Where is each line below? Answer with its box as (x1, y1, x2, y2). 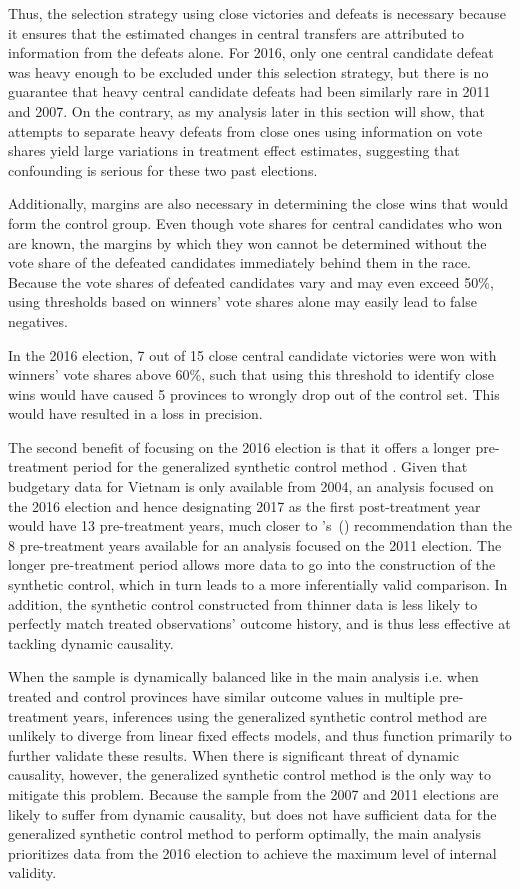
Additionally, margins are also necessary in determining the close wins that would (8, 193, 508, 214)
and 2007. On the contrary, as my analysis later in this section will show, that (8, 100, 485, 121)
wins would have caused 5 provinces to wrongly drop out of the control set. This (8, 383, 500, 404)
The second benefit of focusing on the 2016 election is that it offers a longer (8, 436, 471, 457)
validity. (8, 862, 57, 883)
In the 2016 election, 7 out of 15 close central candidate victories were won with (8, 344, 497, 365)
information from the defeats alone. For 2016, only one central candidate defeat (8, 42, 494, 63)
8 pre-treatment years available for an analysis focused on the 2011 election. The (8, 534, 502, 555)
